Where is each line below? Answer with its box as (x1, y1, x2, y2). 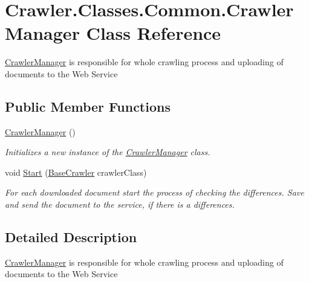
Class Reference (86, 21, 221, 45)
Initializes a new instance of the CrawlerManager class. (5, 146, 210, 158)
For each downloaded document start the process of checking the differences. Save (5, 186, 304, 199)
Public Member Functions (5, 97, 171, 115)
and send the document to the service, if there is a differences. (5, 198, 235, 211)
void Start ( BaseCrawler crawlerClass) (5, 165, 147, 178)
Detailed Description (5, 228, 137, 246)
